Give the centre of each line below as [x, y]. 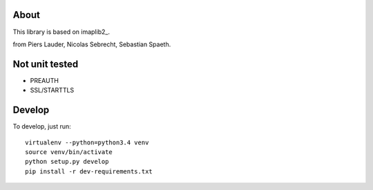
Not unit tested [46, 64]
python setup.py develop [67, 162]
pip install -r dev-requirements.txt [89, 171]
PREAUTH [44, 80]
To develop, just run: [42, 126]
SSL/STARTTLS [52, 91]
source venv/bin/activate [69, 152]
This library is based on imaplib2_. [61, 32]
